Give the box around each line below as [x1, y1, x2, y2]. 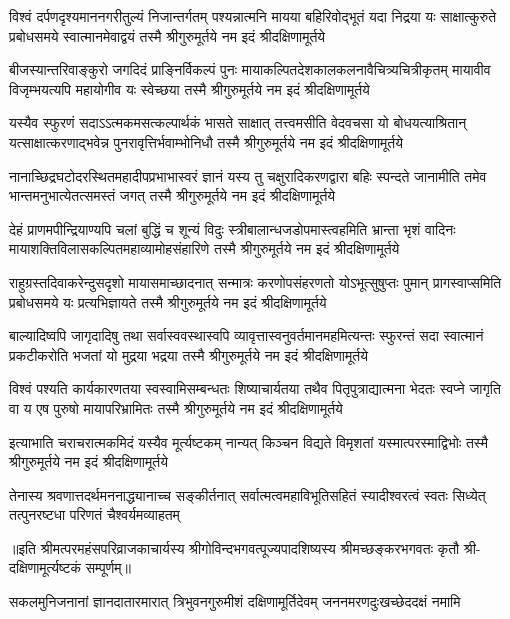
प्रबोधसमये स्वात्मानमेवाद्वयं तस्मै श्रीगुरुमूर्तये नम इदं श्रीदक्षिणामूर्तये [9, 25, 326, 46]
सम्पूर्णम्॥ [85, 557, 131, 578]
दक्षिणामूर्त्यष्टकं [9, 557, 81, 578]
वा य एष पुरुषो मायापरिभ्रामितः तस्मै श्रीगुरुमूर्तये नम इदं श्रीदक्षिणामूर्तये [9, 397, 343, 418]
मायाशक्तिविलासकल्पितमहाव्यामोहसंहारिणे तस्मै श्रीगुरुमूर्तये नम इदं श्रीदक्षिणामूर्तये [9, 238, 400, 259]
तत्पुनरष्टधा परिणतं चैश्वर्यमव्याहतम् [9, 504, 180, 525]
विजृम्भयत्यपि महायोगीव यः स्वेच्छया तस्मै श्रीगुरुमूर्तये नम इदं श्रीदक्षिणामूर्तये [9, 78, 370, 99]
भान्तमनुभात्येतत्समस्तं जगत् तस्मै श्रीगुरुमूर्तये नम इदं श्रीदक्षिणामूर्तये [9, 185, 336, 206]
